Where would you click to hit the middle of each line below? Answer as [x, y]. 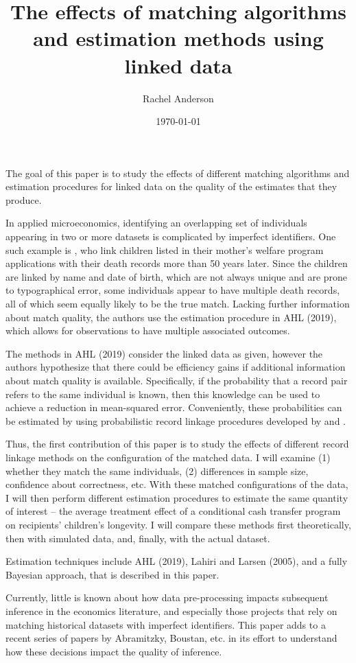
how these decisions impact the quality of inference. [114, 651]
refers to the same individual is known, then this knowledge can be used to [163, 394]
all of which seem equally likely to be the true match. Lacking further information [178, 304]
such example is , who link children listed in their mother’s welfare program [165, 249]
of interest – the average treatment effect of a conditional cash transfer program [173, 511]
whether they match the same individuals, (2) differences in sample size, [157, 470]
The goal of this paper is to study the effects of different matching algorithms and [178, 173]
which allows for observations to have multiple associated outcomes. [148, 330]
